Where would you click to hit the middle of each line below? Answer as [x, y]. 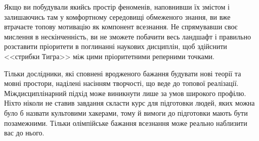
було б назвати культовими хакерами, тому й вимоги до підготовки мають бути [126, 112]
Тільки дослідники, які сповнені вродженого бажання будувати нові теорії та [123, 73]
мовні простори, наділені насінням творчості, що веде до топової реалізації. [121, 83]
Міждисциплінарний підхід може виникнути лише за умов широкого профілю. [125, 93]
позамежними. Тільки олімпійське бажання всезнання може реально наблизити [126, 123]
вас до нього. [24, 133]
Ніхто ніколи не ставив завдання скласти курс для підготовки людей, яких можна [129, 103]
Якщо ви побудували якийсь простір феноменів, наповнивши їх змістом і [117, 7]
